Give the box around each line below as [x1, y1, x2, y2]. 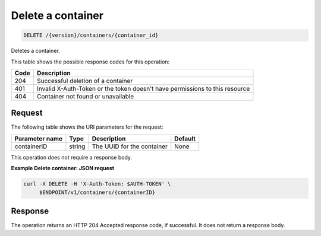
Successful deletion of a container [36, 76, 133, 85]
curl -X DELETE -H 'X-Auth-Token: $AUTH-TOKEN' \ [23, 181, 171, 187]
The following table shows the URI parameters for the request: [11, 123, 163, 130]
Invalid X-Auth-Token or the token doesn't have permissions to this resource [36, 84, 250, 93]
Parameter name [14, 134, 62, 142]
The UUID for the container [92, 142, 168, 151]
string [69, 142, 86, 151]
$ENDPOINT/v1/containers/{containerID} [39, 189, 156, 196]
